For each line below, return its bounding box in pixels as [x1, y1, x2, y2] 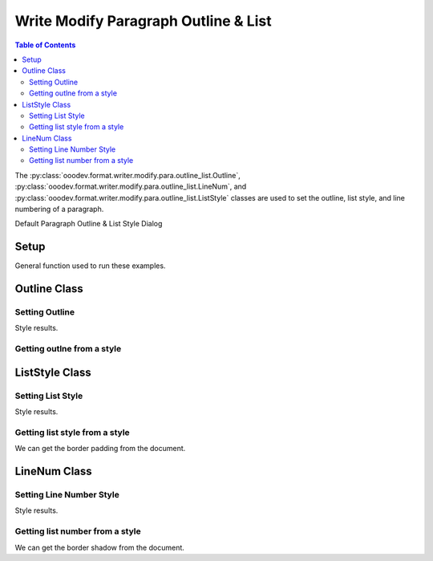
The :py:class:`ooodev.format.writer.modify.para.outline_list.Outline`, [14, 170, 241, 180]
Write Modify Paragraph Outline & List [14, 12, 272, 30]
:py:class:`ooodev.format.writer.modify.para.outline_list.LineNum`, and [14, 181, 247, 192]
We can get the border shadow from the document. [14, 543, 184, 552]
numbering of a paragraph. [14, 205, 104, 214]
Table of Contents [14, 40, 76, 50]
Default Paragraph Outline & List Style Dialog [14, 219, 163, 229]
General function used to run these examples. [14, 261, 166, 270]
